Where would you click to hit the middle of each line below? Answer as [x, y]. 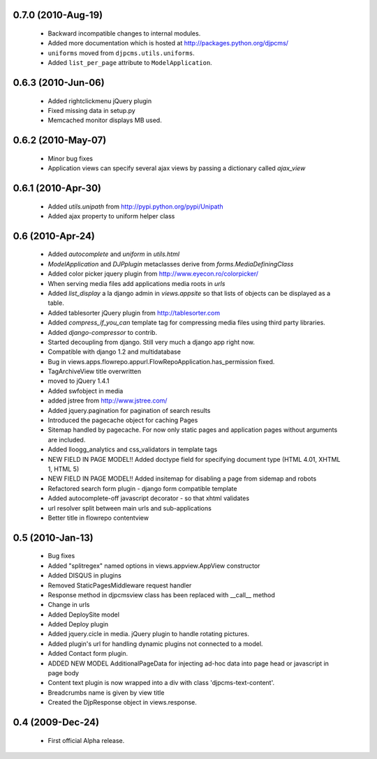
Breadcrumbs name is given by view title [106, 692]
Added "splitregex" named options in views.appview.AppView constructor [154, 566]
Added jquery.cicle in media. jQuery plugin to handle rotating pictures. [149, 634]
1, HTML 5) [64, 469]
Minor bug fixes [71, 158]
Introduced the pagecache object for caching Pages [123, 420]
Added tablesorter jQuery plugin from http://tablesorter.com [134, 313]
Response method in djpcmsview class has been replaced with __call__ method [162, 595]
